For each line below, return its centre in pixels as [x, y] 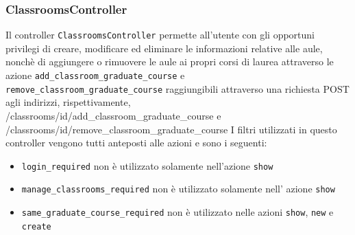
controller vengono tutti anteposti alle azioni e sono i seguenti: [136, 143]
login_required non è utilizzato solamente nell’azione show [147, 165]
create [36, 226]
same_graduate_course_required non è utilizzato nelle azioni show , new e [177, 212]
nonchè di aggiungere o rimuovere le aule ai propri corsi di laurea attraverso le [170, 61]
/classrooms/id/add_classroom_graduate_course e [113, 115]
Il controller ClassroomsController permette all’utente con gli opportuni [160, 35]
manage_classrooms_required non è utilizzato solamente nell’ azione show [178, 189]
